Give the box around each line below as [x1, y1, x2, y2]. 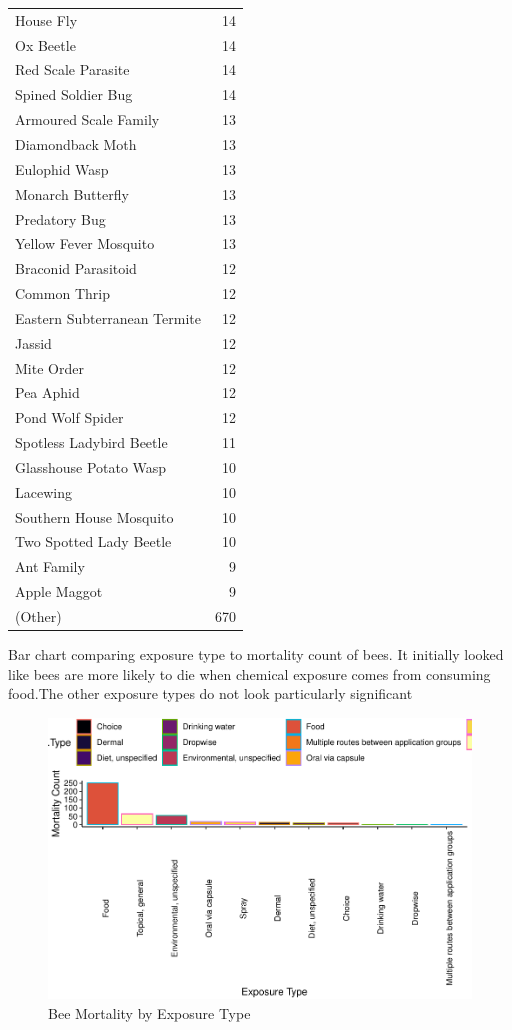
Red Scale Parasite [15, 59, 130, 80]
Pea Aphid [15, 382, 80, 403]
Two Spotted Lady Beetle [15, 531, 172, 552]
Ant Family [15, 556, 85, 577]
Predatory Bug [15, 208, 106, 229]
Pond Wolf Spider [15, 407, 124, 428]
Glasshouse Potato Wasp [15, 456, 167, 477]
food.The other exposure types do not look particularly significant [8, 683, 413, 704]
